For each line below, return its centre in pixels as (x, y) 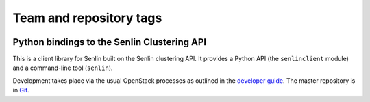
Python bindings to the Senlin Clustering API (110, 42)
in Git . (21, 90)
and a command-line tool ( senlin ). (63, 68)
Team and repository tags (87, 18)
